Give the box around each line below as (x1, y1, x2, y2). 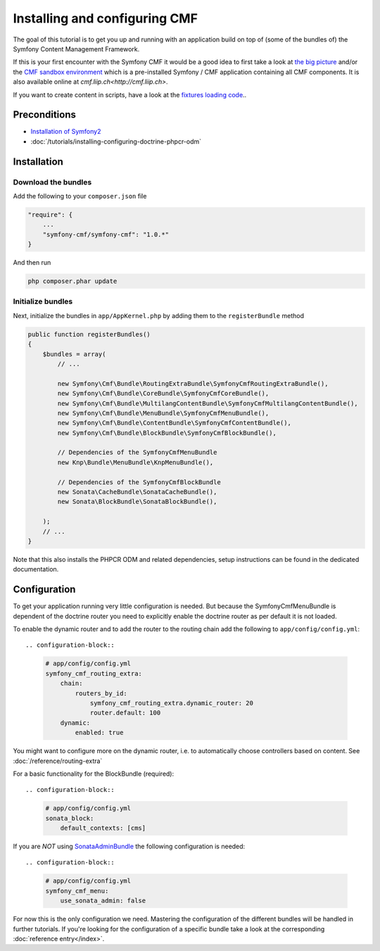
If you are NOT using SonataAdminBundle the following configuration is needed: (13, 842, 246, 851)
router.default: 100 (89, 709, 161, 717)
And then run (13, 258, 51, 267)
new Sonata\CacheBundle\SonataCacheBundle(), (57, 488, 217, 496)
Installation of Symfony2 (30, 127, 101, 136)
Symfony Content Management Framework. (13, 44, 140, 53)
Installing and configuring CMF (13, 11, 198, 26)
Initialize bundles (13, 296, 73, 306)
